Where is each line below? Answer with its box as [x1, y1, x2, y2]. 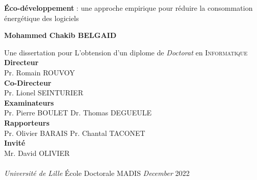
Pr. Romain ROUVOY [4, 67, 75, 77]
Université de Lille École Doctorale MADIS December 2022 [4, 167, 190, 178]
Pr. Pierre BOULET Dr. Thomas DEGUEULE [4, 107, 152, 118]
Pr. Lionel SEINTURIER [4, 87, 83, 98]
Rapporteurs [4, 117, 50, 128]
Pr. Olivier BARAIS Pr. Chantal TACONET [4, 127, 145, 138]
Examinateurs [4, 97, 54, 108]
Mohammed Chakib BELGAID [4, 30, 117, 41]
